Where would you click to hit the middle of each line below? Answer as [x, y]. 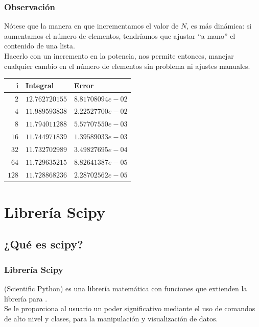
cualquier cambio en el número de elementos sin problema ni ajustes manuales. [127, 66]
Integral [40, 85]
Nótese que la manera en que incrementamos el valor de [91, 26]
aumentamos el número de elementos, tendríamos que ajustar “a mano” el [120, 35]
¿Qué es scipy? [44, 244]
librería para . [26, 298]
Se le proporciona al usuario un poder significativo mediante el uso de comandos [130, 308]
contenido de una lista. [40, 46]
